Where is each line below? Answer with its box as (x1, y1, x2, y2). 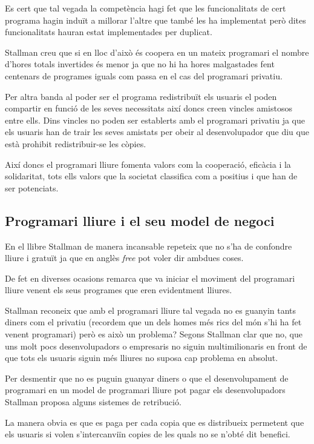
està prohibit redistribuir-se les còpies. (5, 137, 146, 150)
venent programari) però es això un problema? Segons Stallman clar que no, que (5, 328, 303, 340)
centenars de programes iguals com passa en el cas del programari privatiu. (5, 69, 283, 82)
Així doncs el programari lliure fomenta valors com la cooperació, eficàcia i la (5, 157, 291, 170)
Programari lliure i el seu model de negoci (5, 211, 275, 230)
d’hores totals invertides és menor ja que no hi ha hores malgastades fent (5, 58, 275, 70)
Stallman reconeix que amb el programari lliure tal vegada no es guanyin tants (5, 303, 296, 316)
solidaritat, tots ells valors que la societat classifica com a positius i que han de (5, 170, 298, 182)
